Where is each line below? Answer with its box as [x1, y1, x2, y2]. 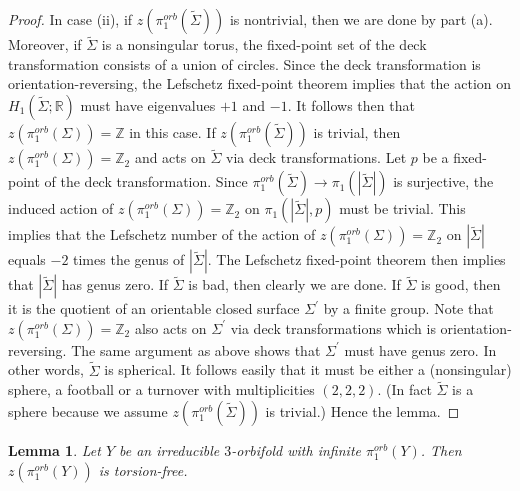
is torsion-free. [98, 459, 188, 480]
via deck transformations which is [230, 317, 436, 338]
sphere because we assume [8, 401, 168, 422]
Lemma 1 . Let [8, 440, 101, 461]
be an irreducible [119, 440, 220, 461]
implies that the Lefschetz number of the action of [8, 224, 316, 245]
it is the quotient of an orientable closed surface [8, 298, 300, 319]
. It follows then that [287, 95, 415, 115]
